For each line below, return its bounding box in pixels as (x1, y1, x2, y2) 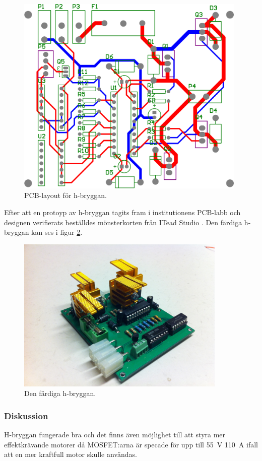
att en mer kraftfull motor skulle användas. (4, 449, 137, 459)
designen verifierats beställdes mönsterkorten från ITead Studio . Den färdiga (4, 217, 242, 227)
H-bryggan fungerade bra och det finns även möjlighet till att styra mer (4, 429, 226, 440)
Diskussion (4, 409, 48, 422)
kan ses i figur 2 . (31, 227, 83, 237)
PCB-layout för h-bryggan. (24, 190, 107, 201)
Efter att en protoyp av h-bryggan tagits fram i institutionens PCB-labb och (4, 207, 241, 217)
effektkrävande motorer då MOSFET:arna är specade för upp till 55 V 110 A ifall (4, 439, 258, 449)
